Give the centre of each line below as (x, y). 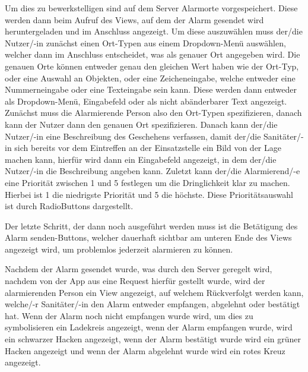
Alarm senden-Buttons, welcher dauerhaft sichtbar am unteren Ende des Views (148, 237)
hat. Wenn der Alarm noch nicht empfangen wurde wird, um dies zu (129, 315)
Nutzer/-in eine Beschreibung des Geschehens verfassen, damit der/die (133, 136)
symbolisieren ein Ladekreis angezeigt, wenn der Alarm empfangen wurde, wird (149, 327)
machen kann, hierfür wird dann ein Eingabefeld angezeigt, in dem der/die (141, 159)
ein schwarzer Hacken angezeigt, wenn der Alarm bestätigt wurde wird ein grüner (153, 339)
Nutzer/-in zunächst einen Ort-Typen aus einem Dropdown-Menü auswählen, (145, 42)
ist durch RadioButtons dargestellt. (69, 206)
